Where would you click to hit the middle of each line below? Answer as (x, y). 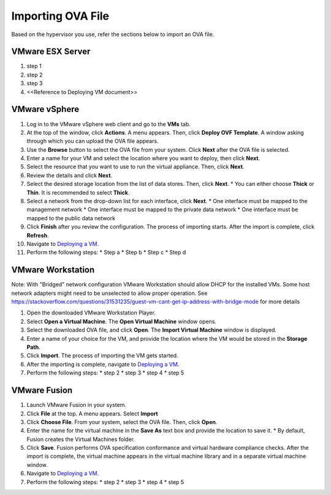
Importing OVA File (60, 16)
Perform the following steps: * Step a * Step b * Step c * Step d (106, 252)
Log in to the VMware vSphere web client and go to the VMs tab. (109, 124)
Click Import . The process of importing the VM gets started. (102, 355)
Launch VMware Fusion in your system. (77, 405)
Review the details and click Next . (70, 175)
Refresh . (38, 235)
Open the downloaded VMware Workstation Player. (91, 313)
